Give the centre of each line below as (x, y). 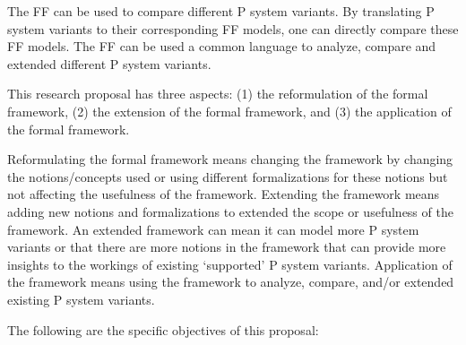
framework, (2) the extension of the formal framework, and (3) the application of (229, 111)
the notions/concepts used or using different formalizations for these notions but (228, 176)
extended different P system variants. (109, 63)
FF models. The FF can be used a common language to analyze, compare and (222, 46)
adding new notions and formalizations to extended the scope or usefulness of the (230, 211)
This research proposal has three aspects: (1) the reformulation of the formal (218, 94)
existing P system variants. (81, 299)
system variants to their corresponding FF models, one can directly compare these (233, 28)
